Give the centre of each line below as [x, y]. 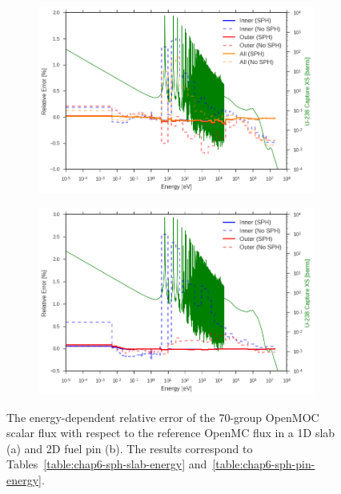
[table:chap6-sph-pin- [264, 464]
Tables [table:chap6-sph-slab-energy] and [107, 464]
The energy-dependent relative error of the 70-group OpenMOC [163, 417]
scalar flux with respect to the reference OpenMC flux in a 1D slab [171, 433]
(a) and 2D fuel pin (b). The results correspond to [130, 448]
